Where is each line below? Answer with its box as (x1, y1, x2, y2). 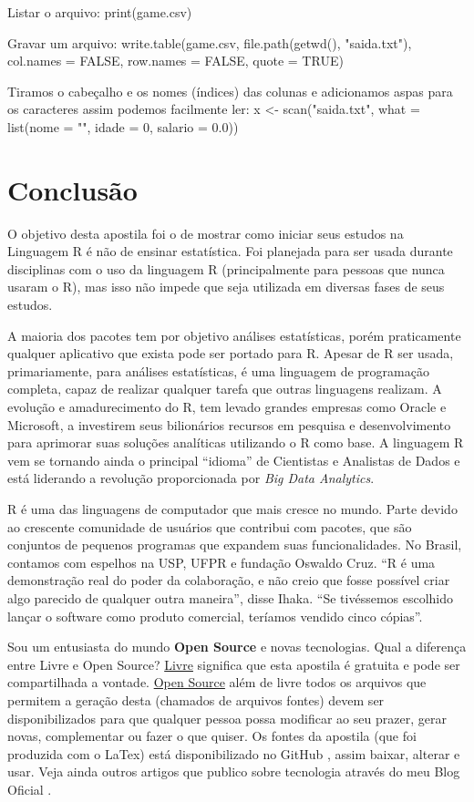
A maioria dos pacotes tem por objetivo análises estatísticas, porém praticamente (7, 325, 461, 344)
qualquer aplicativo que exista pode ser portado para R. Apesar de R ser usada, (7, 344, 454, 363)
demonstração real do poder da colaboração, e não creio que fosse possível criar (7, 571, 450, 590)
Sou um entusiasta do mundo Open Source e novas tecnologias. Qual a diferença (7, 637, 467, 656)
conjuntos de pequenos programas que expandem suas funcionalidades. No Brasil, (7, 535, 462, 554)
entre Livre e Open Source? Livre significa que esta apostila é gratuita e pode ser (7, 654, 460, 673)
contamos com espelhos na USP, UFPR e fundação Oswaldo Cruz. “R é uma (7, 552, 436, 571)
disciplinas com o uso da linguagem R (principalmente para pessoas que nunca (7, 259, 445, 278)
